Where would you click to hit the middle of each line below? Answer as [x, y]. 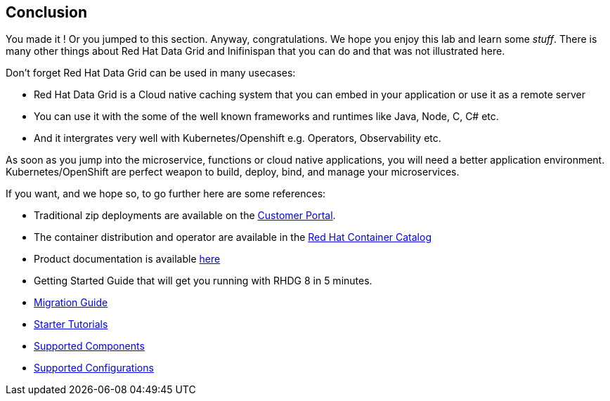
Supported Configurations [94, 368]
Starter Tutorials [71, 324]
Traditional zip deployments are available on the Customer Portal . [185, 216]
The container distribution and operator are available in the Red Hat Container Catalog [233, 237]
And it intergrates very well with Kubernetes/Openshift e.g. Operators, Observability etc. [238, 138]
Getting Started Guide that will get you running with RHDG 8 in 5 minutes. [203, 281]
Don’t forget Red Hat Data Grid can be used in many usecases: [151, 73]
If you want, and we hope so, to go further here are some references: [166, 194]
